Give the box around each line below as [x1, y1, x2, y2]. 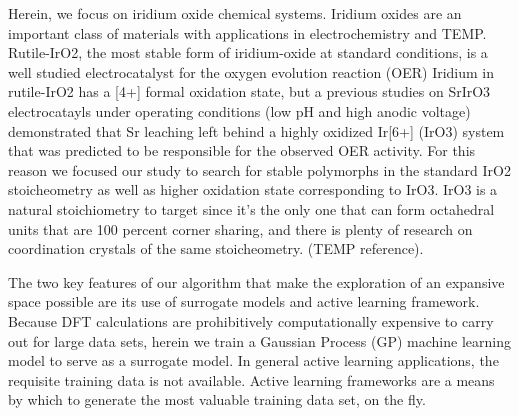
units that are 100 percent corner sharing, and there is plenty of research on [8, 218, 473, 239]
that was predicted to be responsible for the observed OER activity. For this [8, 140, 476, 161]
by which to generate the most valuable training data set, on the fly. [8, 389, 426, 410]
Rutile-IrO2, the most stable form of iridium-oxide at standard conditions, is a [8, 42, 488, 63]
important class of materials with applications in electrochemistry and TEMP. [8, 22, 487, 43]
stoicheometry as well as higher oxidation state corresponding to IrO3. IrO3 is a [8, 179, 498, 200]
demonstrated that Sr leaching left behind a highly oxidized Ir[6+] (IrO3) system [8, 120, 505, 141]
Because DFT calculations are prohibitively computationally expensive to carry [8, 310, 494, 331]
